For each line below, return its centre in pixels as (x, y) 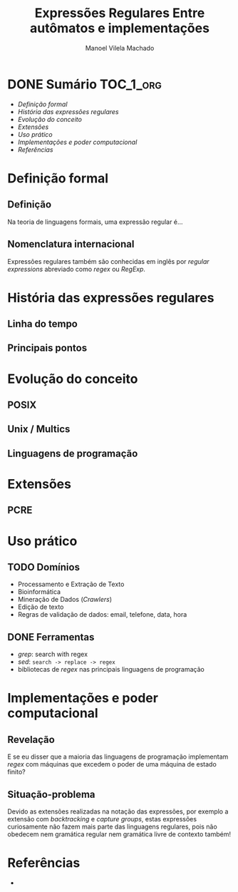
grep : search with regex (52, 655)
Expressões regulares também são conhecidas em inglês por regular (108, 261)
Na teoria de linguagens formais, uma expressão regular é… (95, 222)
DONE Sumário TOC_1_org (85, 84)
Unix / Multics (39, 429)
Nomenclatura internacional (71, 244)
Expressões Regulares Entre (120, 13)
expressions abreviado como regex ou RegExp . (77, 269)
